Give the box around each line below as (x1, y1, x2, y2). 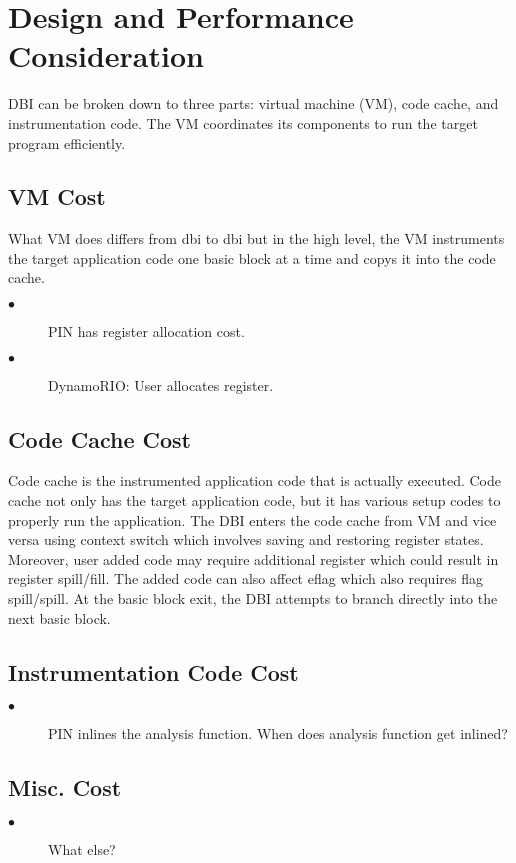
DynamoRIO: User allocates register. (48, 374, 274, 395)
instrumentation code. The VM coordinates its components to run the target (8, 112, 478, 133)
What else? (48, 839, 116, 860)
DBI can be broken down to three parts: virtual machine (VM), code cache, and (8, 93, 499, 114)
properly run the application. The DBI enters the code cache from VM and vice (8, 509, 497, 530)
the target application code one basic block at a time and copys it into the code (8, 247, 496, 268)
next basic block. (8, 607, 111, 628)
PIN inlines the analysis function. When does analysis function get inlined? (48, 723, 508, 744)
